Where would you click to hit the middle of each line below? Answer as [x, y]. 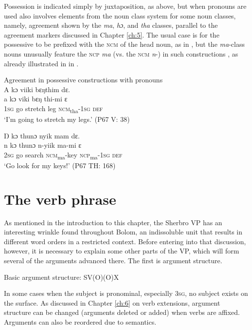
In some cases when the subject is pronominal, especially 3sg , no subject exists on [126, 293]
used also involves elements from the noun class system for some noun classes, [120, 15]
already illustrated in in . [41, 63]
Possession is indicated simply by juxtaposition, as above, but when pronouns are [125, 6]
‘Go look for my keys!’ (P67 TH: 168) [60, 165]
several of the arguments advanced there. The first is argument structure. [113, 261]
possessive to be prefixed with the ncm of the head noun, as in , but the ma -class [124, 44]
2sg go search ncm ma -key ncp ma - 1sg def [63, 155]
